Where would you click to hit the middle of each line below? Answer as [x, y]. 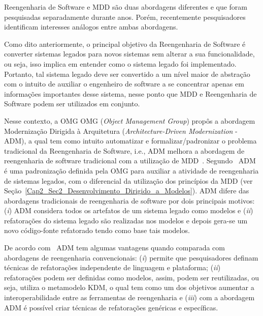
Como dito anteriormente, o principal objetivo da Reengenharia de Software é [125, 44]
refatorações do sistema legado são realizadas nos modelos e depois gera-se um [126, 220]
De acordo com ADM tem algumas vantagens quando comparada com [114, 248]
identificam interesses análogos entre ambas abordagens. [91, 27]
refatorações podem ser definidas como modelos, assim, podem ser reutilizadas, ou [132, 277]
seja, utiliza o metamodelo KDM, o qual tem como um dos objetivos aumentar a [129, 287]
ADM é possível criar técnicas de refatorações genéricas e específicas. [111, 307]
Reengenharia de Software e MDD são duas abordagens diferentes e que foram [126, 7]
